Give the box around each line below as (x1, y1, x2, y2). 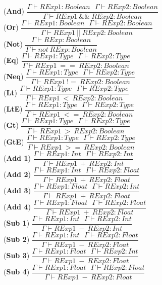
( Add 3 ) (4, 185, 31, 196)
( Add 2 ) (4, 169, 31, 180)
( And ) (4, 6, 24, 16)
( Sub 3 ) (4, 250, 30, 261)
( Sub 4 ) (4, 266, 30, 277)
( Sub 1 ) (4, 218, 30, 228)
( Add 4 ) (4, 201, 31, 212)
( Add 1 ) (4, 153, 31, 163)
